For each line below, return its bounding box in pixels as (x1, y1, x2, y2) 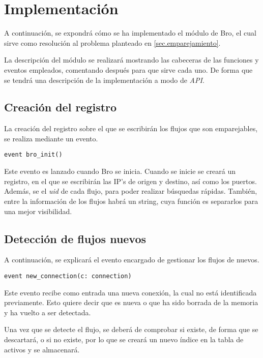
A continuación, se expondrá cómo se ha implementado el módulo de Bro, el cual (4, 27, 256, 38)
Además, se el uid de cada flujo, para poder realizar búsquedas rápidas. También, (4, 186, 257, 196)
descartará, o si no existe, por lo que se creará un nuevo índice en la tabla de (4, 334, 244, 344)
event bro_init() (4, 151, 63, 159)
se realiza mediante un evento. (4, 133, 98, 143)
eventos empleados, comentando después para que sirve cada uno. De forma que (4, 64, 253, 75)
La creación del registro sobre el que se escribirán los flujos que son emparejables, (4, 123, 258, 134)
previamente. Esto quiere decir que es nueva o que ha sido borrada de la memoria (4, 297, 258, 308)
